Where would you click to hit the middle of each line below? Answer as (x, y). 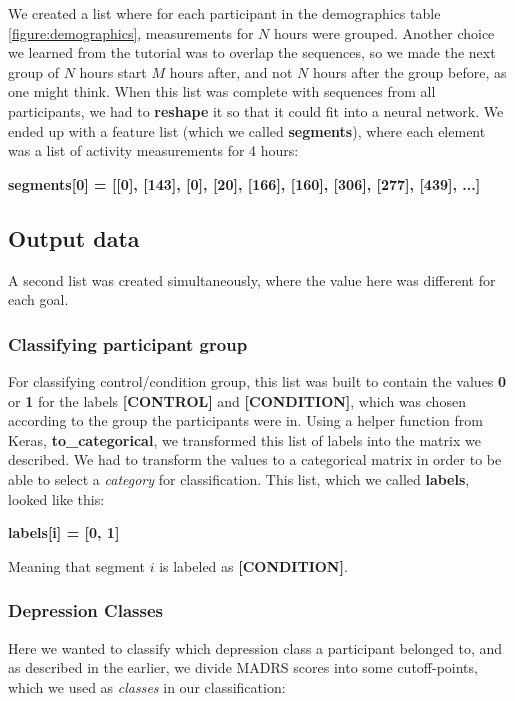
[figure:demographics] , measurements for (131, 32)
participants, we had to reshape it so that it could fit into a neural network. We (256, 110)
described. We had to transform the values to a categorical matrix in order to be (255, 459)
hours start (113, 71)
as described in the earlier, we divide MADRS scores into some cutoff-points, (243, 667)
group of (34, 71)
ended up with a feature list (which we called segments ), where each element (247, 130)
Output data (74, 237)
